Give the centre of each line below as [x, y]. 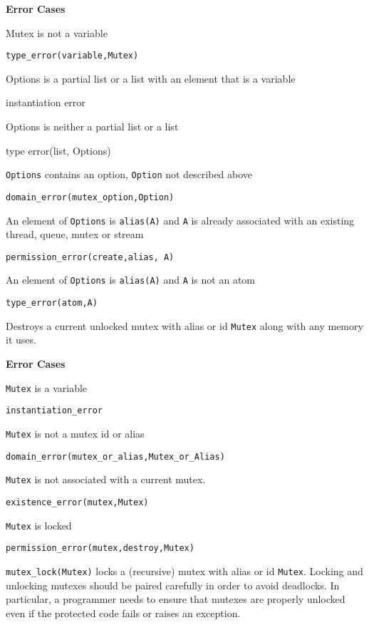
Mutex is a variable [47, 387]
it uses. [21, 340]
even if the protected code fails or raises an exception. [123, 613]
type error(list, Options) [58, 150]
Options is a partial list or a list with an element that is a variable [151, 78]
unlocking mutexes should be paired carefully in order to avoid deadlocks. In [173, 585]
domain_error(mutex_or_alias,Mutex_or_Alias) [115, 456]
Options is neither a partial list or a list [92, 126]
